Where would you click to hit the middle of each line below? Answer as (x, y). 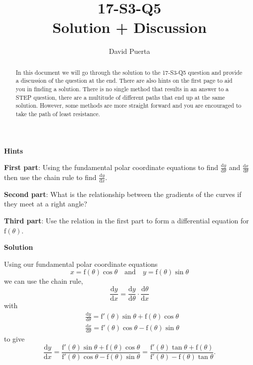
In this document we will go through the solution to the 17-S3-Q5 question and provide (129, 72)
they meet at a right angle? (46, 204)
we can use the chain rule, (44, 281)
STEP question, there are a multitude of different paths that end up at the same (120, 97)
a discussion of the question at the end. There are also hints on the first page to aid (124, 81)
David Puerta (129, 51)
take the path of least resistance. (58, 113)
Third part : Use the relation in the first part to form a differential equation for (126, 221)
